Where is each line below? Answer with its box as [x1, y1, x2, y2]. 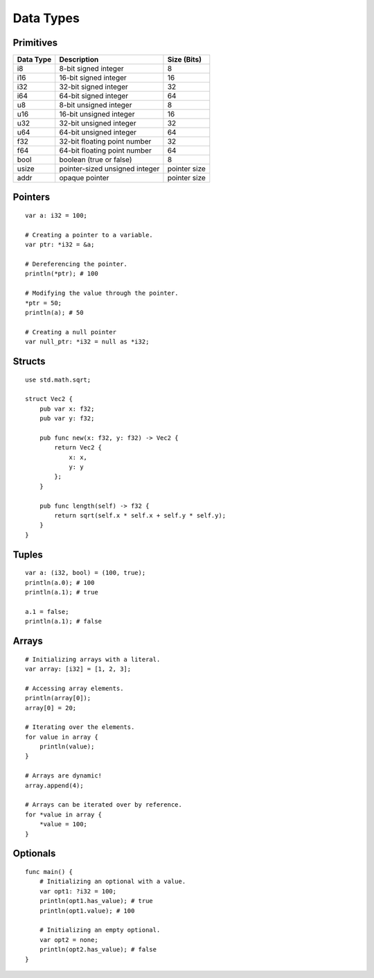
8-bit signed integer [59, 64, 124, 74]
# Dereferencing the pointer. [25, 260, 128, 268]
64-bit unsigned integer [59, 128, 137, 137]
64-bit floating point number [59, 146, 152, 155]
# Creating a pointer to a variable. [25, 231, 154, 239]
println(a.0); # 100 [25, 578, 95, 586]
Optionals [12, 848, 56, 859]
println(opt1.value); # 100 [39, 907, 135, 915]
